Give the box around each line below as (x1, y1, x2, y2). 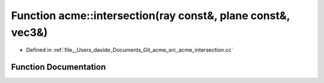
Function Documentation (11, 62, 106, 72)
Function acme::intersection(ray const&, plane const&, (11, 9, 290, 22)
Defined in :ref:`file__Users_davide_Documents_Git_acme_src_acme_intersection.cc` (26, 47, 233, 54)
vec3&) (11, 26, 48, 39)
